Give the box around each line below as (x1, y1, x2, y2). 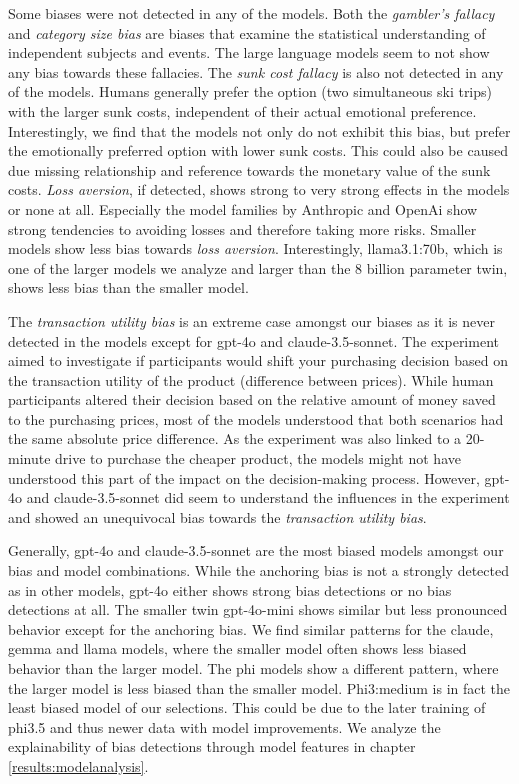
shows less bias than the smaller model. (8, 277, 249, 298)
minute (8, 448, 51, 469)
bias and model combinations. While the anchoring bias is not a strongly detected (8, 560, 509, 581)
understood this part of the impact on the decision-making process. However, (8, 467, 480, 488)
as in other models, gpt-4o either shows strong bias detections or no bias (8, 579, 452, 600)
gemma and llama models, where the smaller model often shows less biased (8, 638, 467, 659)
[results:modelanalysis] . (8, 755, 149, 776)
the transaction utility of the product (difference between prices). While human (8, 369, 494, 390)
